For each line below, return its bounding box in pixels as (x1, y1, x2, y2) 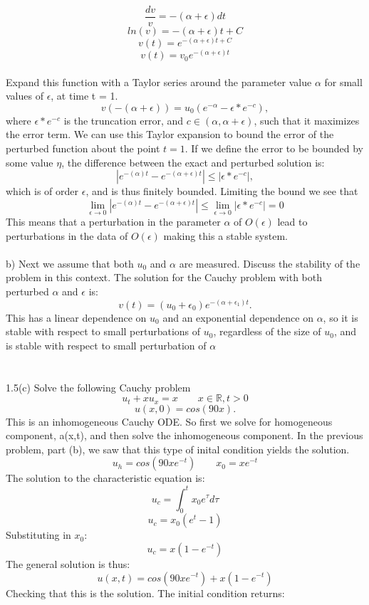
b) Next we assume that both (6, 256, 134, 270)
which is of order (6, 184, 79, 199)
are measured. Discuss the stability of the (179, 256, 360, 270)
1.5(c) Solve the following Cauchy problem (6, 379, 191, 394)
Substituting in (6, 527, 71, 542)
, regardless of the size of (213, 324, 321, 339)
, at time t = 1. (51, 88, 118, 103)
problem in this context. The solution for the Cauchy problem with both (6, 270, 323, 285)
